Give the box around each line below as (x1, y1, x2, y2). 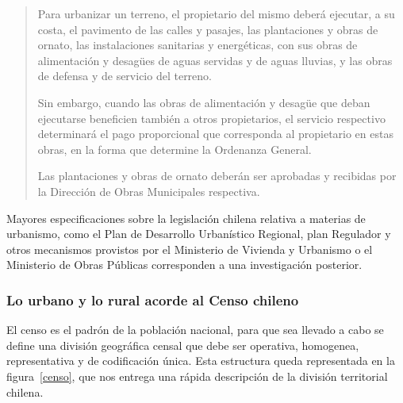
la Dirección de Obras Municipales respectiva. (37, 182, 260, 199)
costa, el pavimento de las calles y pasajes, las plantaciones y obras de (37, 21, 378, 37)
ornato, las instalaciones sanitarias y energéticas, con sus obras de (37, 36, 358, 53)
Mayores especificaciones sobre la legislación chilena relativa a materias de (6, 209, 366, 226)
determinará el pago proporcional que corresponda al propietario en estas (37, 125, 393, 142)
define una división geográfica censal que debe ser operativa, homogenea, (6, 336, 359, 353)
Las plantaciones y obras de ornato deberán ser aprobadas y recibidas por (37, 167, 397, 184)
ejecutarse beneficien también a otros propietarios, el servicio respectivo (37, 109, 386, 126)
